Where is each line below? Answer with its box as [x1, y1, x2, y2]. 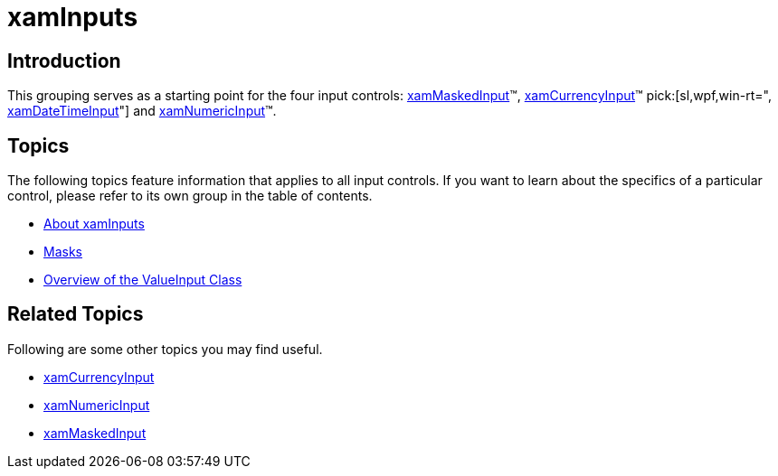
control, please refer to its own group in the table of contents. [7, 188, 373, 204]
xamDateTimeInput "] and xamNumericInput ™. [7, 103, 277, 119]
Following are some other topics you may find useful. [7, 341, 323, 357]
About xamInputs [43, 216, 145, 232]
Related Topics [7, 303, 144, 326]
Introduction [7, 49, 121, 72]
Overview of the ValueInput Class [43, 272, 242, 288]
